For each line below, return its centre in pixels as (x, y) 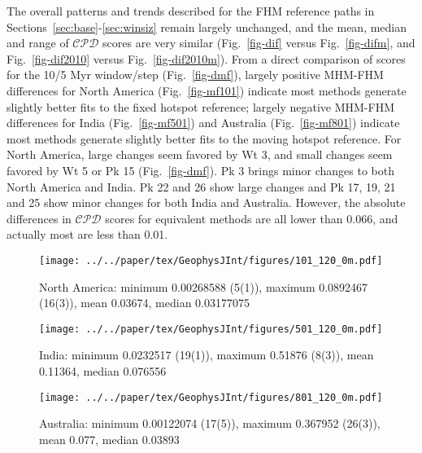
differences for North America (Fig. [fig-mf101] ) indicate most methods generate (207, 90)
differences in (39, 218)
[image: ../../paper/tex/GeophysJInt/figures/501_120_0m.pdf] (211, 329)
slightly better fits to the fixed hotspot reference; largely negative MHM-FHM (200, 106)
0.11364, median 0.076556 (103, 371)
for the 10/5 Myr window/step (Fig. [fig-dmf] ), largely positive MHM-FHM (195, 75)
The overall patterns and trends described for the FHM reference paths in (191, 11)
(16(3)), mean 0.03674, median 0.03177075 (144, 303)
